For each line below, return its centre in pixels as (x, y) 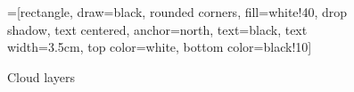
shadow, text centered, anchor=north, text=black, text (157, 29)
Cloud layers (41, 76)
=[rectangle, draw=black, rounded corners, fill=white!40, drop (177, 12)
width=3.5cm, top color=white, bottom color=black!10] (160, 47)
